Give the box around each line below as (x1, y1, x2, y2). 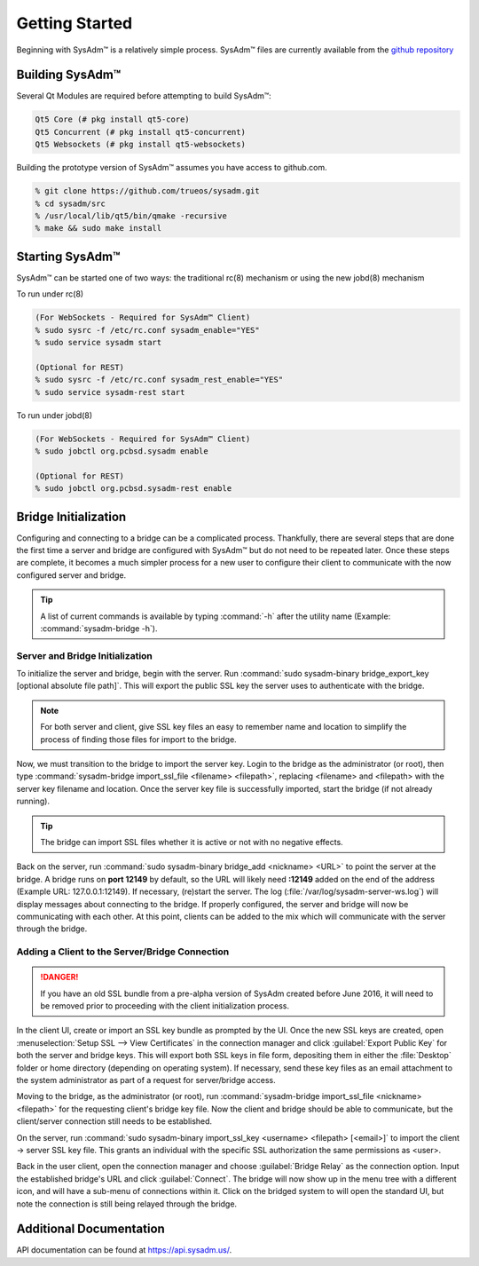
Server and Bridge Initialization (16, 649, 153, 661)
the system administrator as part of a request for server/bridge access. (16, 1075, 276, 1086)
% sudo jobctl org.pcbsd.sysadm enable (35, 446, 208, 456)
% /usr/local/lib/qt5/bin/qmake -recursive (35, 210, 228, 221)
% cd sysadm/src (35, 198, 106, 209)
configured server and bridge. (16, 569, 127, 581)
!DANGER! (40, 972, 79, 983)
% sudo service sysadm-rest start (35, 387, 185, 397)
